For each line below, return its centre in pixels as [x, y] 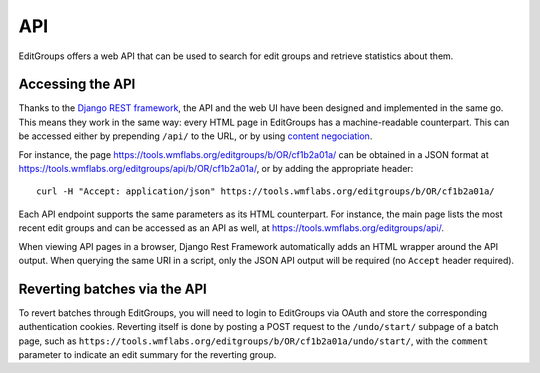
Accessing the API [77, 84]
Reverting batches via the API [112, 288]
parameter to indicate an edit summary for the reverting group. [147, 355]
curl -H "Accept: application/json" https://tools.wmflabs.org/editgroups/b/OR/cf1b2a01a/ [265, 191]
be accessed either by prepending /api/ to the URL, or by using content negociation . [195, 136]
